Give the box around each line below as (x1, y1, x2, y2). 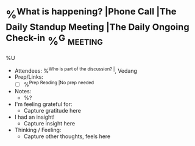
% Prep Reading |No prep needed (23, 80, 94, 88)
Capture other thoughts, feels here (23, 133, 111, 140)
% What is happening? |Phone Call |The (5, 5, 177, 22)
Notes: (14, 87, 32, 95)
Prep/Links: (14, 73, 44, 81)
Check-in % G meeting (5, 32, 103, 48)
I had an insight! (14, 113, 55, 121)
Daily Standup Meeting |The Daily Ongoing (5, 21, 190, 33)
